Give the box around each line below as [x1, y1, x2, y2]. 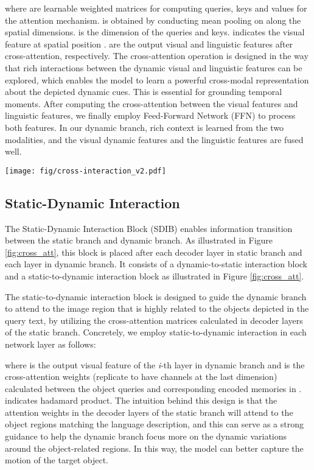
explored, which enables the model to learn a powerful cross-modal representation [5, 73, 309, 86]
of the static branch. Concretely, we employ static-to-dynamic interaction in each [5, 326, 307, 338]
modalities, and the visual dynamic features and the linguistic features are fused [5, 133, 304, 146]
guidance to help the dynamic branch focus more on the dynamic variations [5, 430, 287, 443]
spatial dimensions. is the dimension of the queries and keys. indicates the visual [5, 26, 305, 38]
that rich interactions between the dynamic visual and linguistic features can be [5, 61, 302, 74]
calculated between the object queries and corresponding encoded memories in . [5, 382, 302, 395]
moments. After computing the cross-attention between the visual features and [5, 97, 298, 110]
